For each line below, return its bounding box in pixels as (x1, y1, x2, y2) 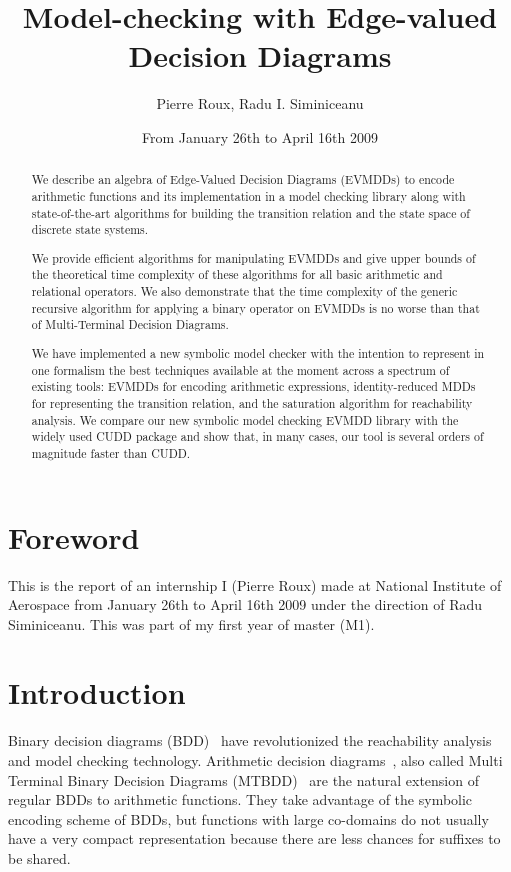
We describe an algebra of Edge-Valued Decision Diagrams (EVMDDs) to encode (31, 171, 455, 188)
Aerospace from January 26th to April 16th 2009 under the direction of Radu (8, 594, 483, 615)
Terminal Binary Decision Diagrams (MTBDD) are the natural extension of (8, 769, 479, 790)
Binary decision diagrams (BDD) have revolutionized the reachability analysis (8, 730, 492, 751)
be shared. (8, 847, 71, 868)
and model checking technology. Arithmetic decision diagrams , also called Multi (8, 750, 503, 771)
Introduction (8, 672, 186, 713)
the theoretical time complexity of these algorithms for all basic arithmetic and (31, 266, 443, 283)
